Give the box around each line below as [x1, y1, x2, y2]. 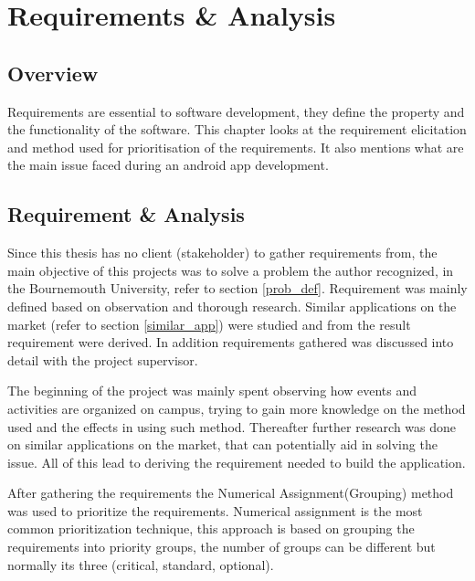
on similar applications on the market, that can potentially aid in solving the [7, 435, 438, 454]
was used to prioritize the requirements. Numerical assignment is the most [7, 501, 423, 520]
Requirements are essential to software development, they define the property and [7, 101, 465, 121]
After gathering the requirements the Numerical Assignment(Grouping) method [7, 483, 454, 502]
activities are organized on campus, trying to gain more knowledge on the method [7, 398, 466, 417]
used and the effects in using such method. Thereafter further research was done [7, 417, 457, 436]
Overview [7, 58, 99, 87]
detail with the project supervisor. [7, 350, 198, 369]
